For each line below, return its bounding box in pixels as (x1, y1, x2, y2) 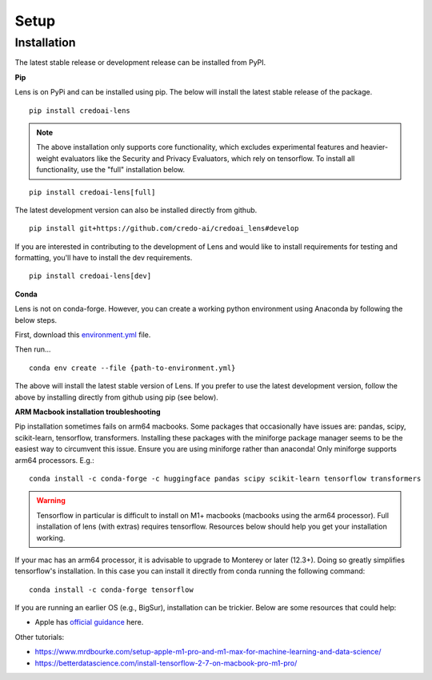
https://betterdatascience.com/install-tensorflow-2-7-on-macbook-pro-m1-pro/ (34, 658, 298, 668)
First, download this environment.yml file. (14, 330, 151, 340)
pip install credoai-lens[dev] (29, 272, 152, 280)
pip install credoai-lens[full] (29, 187, 156, 196)
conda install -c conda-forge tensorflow (29, 585, 194, 594)
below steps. (14, 315, 58, 324)
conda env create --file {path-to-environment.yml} (29, 363, 236, 372)
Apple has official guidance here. (34, 618, 144, 627)
